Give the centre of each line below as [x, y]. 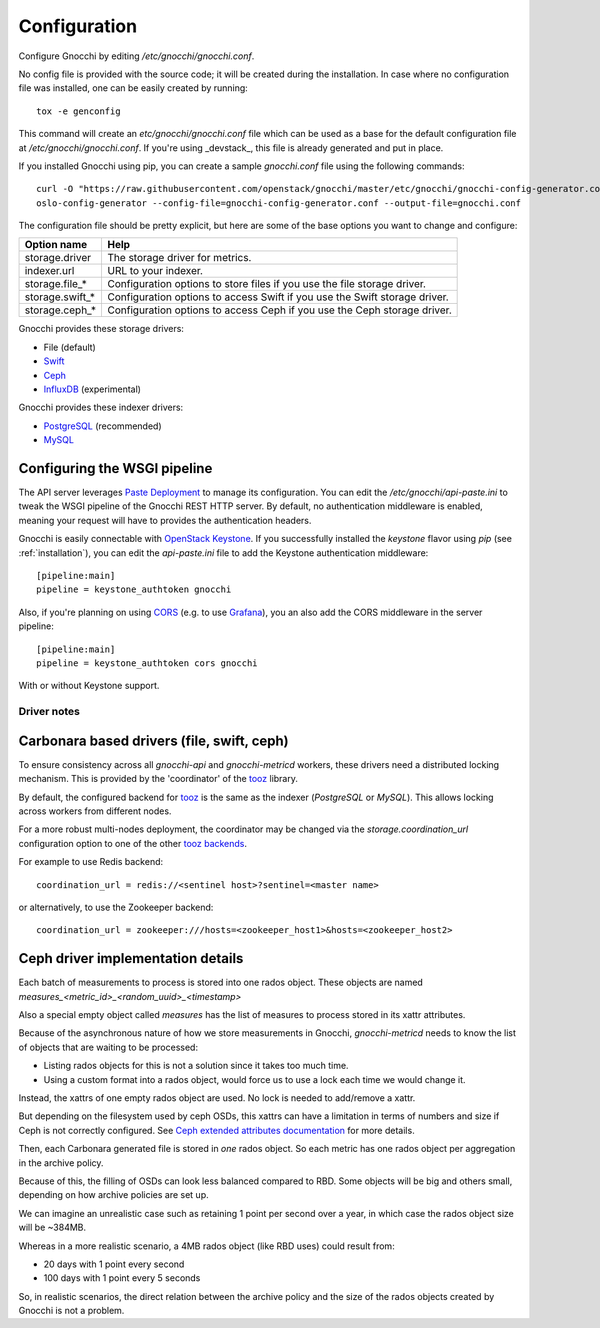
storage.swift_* [59, 297]
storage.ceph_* [60, 310]
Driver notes [49, 712]
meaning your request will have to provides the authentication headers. [165, 520]
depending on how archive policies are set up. [113, 1195]
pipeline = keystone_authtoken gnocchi [134, 589]
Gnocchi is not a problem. [71, 1311]
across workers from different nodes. [95, 811]
